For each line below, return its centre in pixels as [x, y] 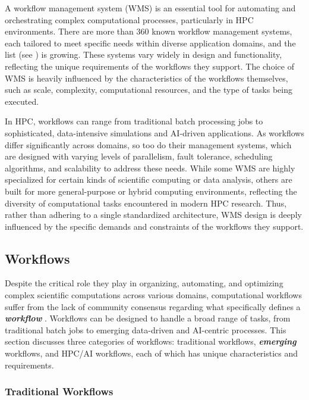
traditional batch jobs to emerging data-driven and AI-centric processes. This [146, 329]
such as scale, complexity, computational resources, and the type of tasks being [149, 90]
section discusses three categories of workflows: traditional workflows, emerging [151, 341]
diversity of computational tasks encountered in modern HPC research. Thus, [146, 203]
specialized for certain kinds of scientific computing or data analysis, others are [149, 179]
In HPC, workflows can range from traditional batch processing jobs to [134, 121]
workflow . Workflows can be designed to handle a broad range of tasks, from [148, 318]
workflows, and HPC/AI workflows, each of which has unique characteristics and [152, 353]
